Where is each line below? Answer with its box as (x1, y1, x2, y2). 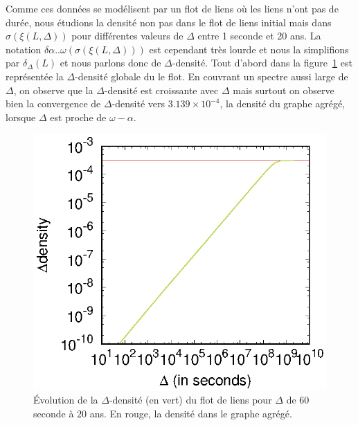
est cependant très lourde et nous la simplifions (149, 42, 349, 56)
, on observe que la (13, 82, 93, 97)
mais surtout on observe (233, 82, 334, 97)
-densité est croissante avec (104, 82, 219, 97)
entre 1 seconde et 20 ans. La (197, 28, 321, 43)
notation (6, 42, 42, 56)
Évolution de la (33, 392, 98, 407)
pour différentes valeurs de (71, 28, 184, 43)
